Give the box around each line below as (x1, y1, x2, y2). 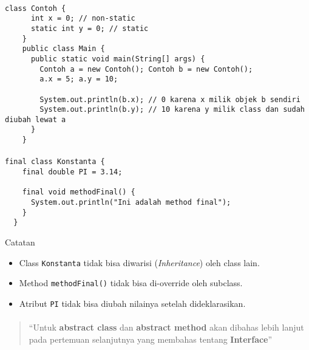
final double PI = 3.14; (22, 168, 123, 177)
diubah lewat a (5, 115, 66, 124)
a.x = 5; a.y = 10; (39, 75, 118, 84)
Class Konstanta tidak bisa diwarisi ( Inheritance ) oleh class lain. (19, 256, 260, 269)
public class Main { (22, 44, 105, 53)
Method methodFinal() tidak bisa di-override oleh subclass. (19, 276, 243, 289)
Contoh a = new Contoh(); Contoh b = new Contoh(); (39, 64, 253, 74)
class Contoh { (5, 4, 66, 13)
